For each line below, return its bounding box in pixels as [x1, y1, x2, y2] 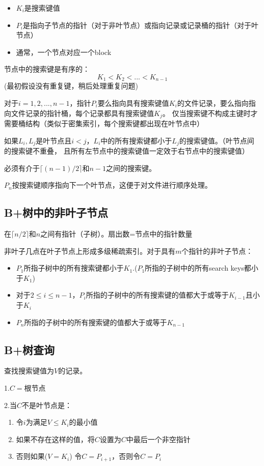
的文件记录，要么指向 [177, 98, 249, 108]
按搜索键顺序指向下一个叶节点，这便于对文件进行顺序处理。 [12, 180, 212, 190]
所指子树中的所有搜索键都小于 [23, 263, 124, 273]
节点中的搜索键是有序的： [4, 64, 90, 74]
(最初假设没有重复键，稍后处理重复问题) [4, 80, 138, 91]
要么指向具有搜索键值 [97, 98, 169, 108]
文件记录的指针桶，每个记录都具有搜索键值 [11, 107, 154, 118]
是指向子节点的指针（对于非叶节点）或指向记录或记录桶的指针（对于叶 [22, 19, 258, 30]
